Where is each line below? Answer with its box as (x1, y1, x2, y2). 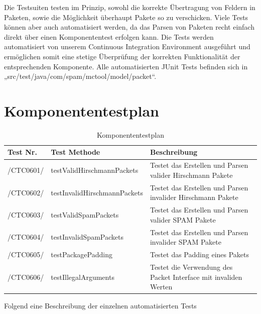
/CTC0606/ (8, 271, 44, 282)
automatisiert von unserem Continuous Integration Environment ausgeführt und (4, 41, 250, 52)
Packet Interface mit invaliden (150, 271, 242, 282)
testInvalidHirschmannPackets (51, 187, 143, 197)
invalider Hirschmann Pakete (150, 192, 238, 202)
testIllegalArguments (51, 271, 114, 282)
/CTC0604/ (8, 232, 44, 242)
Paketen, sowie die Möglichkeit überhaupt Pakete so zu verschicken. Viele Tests (4, 12, 248, 22)
